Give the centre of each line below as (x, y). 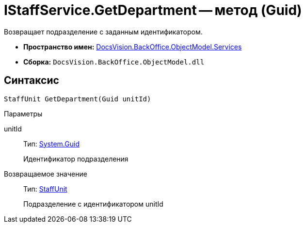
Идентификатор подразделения (76, 159)
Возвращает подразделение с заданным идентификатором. (103, 32)
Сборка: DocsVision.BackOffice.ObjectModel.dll (114, 62)
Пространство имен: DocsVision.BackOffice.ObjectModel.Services (133, 47)
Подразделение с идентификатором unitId (93, 204)
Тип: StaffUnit (45, 189)
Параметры (23, 113)
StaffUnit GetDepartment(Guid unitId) (78, 99)
